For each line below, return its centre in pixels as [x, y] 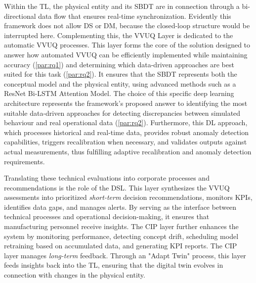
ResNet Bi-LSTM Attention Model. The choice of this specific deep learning [119, 93]
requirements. [24, 161]
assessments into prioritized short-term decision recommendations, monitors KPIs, [128, 197]
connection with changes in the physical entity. [75, 275]
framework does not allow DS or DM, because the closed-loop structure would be [127, 25]
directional [20, 16]
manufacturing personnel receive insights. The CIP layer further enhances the [121, 226]
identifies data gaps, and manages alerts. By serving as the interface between [120, 207]
